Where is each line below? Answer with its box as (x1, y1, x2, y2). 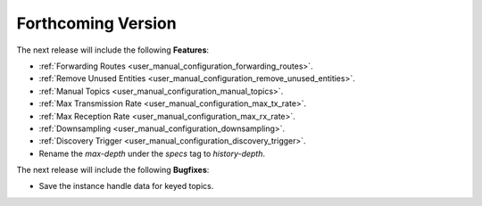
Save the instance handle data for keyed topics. (38, 181, 214, 192)
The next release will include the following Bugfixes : (16, 165, 210, 176)
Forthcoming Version (16, 13, 178, 33)
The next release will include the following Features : (16, 45, 210, 55)
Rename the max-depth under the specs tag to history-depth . (38, 148, 266, 159)
